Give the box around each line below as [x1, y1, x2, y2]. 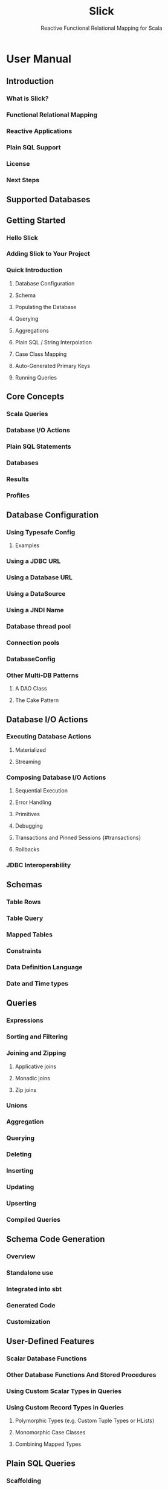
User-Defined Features [6, 1336, 95, 1346]
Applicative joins [15, 1063, 56, 1070]
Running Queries [15, 373, 57, 381]
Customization [6, 1317, 51, 1326]
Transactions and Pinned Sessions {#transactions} [15, 834, 141, 842]
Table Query [6, 914, 44, 922]
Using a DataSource [6, 590, 66, 598]
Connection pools [6, 638, 60, 647]
